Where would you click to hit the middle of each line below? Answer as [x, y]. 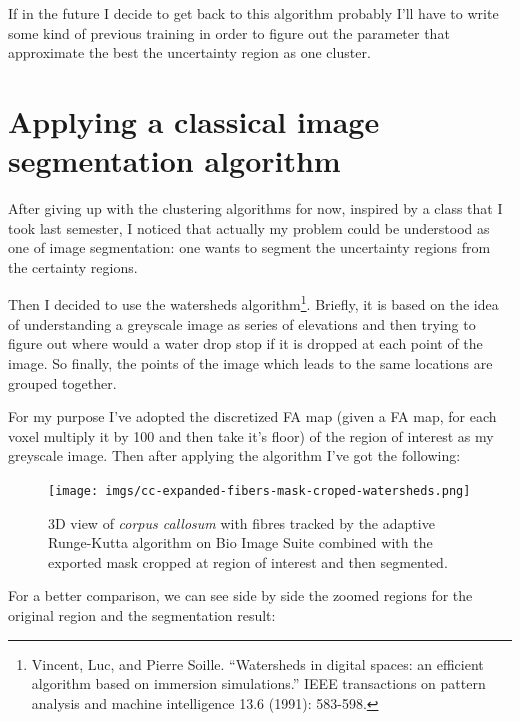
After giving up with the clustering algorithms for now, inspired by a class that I [255, 208]
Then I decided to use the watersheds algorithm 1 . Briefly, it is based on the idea [253, 303]
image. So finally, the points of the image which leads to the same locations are [250, 362]
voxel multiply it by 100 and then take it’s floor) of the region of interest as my [251, 435]
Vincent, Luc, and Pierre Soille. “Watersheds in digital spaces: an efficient [257, 663]
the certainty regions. [73, 266]
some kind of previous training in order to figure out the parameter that [229, 32]
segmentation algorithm [174, 160]
